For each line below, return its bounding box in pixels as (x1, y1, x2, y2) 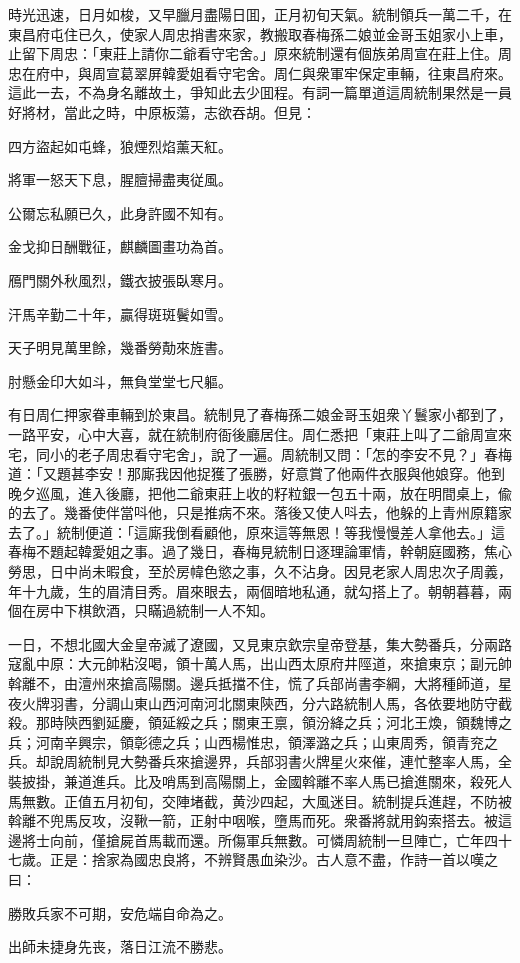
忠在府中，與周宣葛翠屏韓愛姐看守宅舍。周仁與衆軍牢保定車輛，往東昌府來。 (8, 62, 512, 83)
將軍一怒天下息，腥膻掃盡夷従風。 (8, 169, 232, 190)
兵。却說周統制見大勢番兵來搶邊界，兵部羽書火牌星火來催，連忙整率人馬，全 (8, 751, 512, 772)
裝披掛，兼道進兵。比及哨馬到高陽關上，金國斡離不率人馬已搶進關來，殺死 (8, 771, 498, 791)
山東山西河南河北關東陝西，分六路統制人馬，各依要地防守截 (119, 692, 512, 713)
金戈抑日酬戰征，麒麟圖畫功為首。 (8, 236, 232, 257)
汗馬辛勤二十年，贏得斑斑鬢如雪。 (8, 303, 232, 324)
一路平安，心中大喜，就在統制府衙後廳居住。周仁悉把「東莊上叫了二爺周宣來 (8, 423, 512, 444)
